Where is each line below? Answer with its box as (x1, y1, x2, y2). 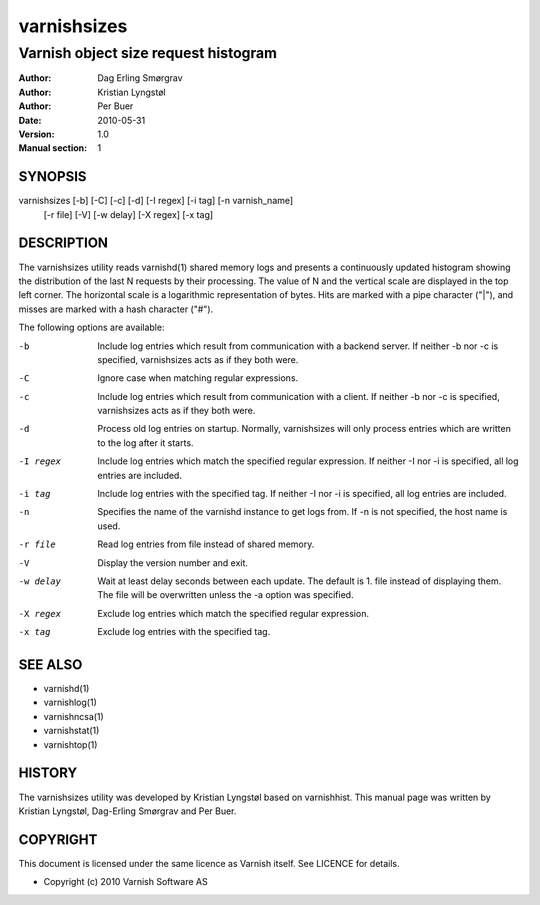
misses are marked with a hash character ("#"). (18, 303, 214, 315)
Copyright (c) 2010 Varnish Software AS (43, 876, 209, 888)
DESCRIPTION (18, 235, 109, 252)
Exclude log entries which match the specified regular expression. (97, 607, 370, 619)
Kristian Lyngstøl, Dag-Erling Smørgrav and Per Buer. (18, 805, 237, 817)
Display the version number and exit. (97, 556, 249, 569)
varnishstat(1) (43, 725, 100, 737)
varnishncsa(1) (43, 710, 104, 722)
